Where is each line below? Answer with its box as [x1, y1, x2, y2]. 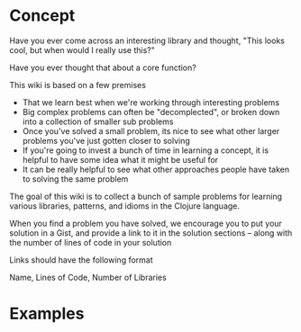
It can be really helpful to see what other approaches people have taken [22, 164, 290, 175]
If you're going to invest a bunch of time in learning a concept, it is [22, 145, 269, 156]
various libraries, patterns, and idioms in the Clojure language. [9, 200, 241, 211]
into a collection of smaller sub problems [22, 116, 174, 127]
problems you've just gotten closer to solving [22, 135, 191, 146]
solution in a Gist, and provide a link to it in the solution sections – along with [9, 227, 293, 238]
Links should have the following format [9, 254, 153, 265]
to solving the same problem [22, 173, 129, 184]
